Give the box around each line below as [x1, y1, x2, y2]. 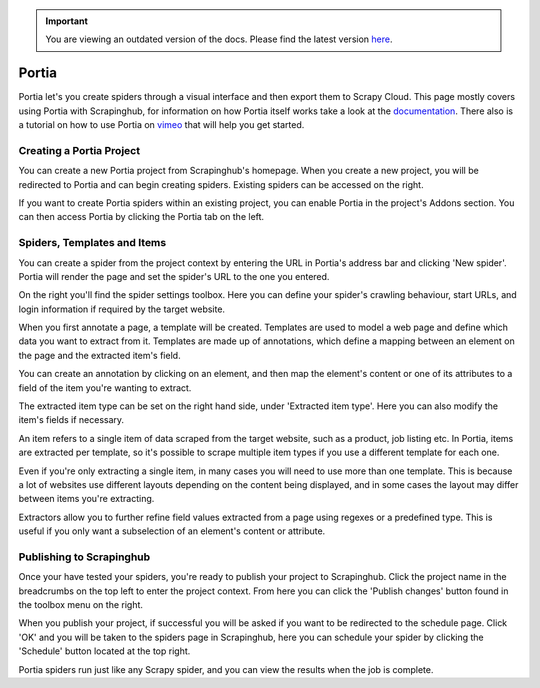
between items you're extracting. [18, 493, 155, 505]
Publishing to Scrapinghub [18, 550, 151, 564]
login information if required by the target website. [18, 303, 225, 315]
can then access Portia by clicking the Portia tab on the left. [18, 211, 265, 223]
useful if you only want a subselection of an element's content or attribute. [18, 525, 326, 537]
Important [45, 15, 89, 27]
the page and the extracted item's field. [18, 349, 181, 361]
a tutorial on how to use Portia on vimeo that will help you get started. [18, 119, 305, 131]
